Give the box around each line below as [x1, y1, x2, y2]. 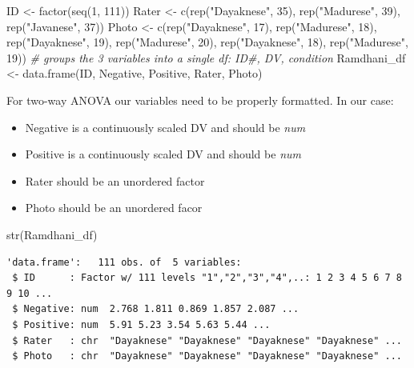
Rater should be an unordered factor [25, 172, 205, 189]
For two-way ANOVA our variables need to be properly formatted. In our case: [6, 91, 394, 108]
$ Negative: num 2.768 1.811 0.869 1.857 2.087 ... [12, 303, 299, 315]
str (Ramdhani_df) [6, 226, 98, 242]
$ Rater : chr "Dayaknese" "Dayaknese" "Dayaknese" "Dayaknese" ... [12, 334, 402, 346]
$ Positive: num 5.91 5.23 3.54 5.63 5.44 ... [12, 318, 271, 330]
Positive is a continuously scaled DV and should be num [25, 146, 301, 162]
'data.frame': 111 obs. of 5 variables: [6, 256, 242, 268]
